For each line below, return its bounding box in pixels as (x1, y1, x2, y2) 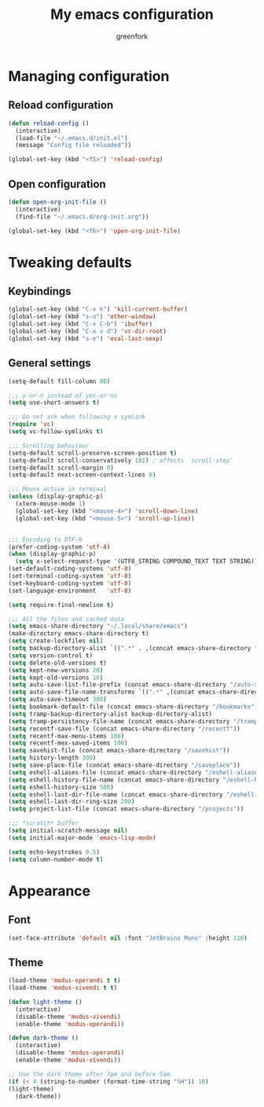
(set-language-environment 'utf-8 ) (8, 587, 132, 594)
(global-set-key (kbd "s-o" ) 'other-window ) (8, 313, 156, 321)
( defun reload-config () (8, 120, 90, 127)
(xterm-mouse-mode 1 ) (15, 500, 86, 508)
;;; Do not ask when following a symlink (8, 413, 146, 421)
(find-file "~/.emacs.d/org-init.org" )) (15, 212, 149, 221)
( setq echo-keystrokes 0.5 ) (8, 848, 101, 856)
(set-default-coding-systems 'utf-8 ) (8, 565, 132, 573)
